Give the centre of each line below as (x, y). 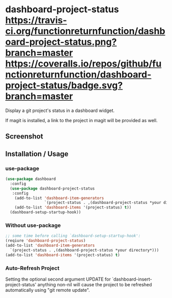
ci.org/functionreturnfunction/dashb (85, 31)
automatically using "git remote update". (48, 290)
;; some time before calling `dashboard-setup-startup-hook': (73, 236)
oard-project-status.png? (61, 42)
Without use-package (33, 225)
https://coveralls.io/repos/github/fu (83, 64)
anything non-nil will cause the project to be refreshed (95, 284)
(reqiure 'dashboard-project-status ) (46, 241)
